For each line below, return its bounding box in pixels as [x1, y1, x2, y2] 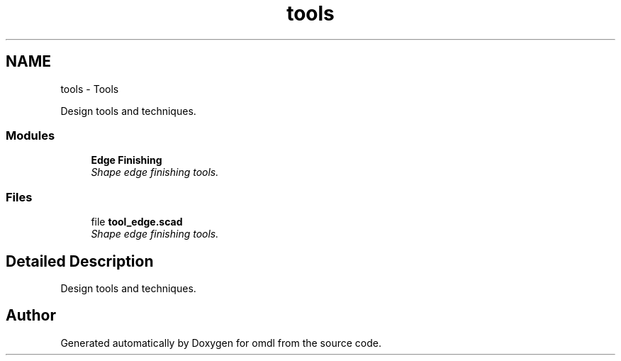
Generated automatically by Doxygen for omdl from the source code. [60, 336, 381, 349]
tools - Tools [60, 82, 119, 95]
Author [6, 306, 56, 325]
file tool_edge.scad [91, 216, 183, 228]
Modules [6, 128, 55, 143]
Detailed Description [6, 252, 154, 270]
